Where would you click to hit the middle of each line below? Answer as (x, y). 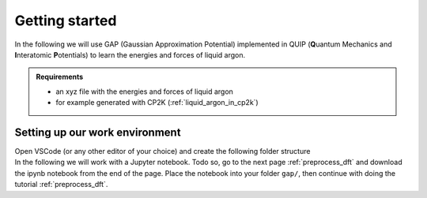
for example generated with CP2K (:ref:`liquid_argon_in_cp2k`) (157, 103)
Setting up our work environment (98, 132)
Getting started (66, 21)
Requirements (60, 77)
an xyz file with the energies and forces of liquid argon (144, 92)
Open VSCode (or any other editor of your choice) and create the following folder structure (162, 151)
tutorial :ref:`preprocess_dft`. (61, 185)
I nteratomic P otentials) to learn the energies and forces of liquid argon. (130, 54)
